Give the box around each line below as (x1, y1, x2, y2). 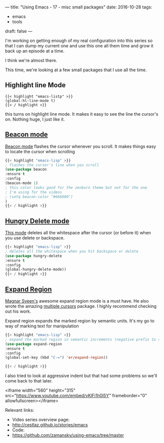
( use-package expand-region (5, 342, 62, 346)
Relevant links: (5, 407, 34, 413)
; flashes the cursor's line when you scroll (5, 162, 99, 167)
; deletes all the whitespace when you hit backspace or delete (5, 249, 139, 254)
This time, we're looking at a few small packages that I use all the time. (5, 67, 147, 73)
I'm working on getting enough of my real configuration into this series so (5, 38, 153, 43)
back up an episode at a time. (5, 48, 65, 54)
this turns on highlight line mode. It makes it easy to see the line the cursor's (5, 111, 159, 117)
